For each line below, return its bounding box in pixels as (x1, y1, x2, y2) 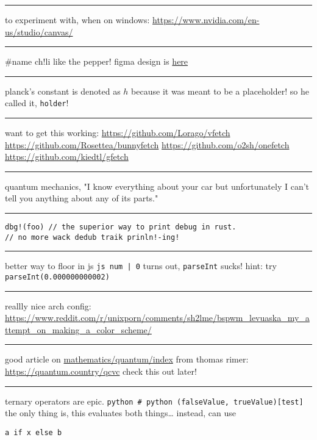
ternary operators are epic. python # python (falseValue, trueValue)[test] (5, 394, 304, 407)
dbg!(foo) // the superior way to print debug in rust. (5, 223, 237, 231)
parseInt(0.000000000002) (5, 272, 110, 281)
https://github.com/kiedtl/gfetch (5, 150, 129, 163)
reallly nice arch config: (5, 299, 91, 312)
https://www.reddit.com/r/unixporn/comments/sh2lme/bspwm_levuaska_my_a (5, 311, 310, 324)
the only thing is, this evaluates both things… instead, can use (5, 406, 236, 419)
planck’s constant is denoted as (5, 84, 121, 97)
